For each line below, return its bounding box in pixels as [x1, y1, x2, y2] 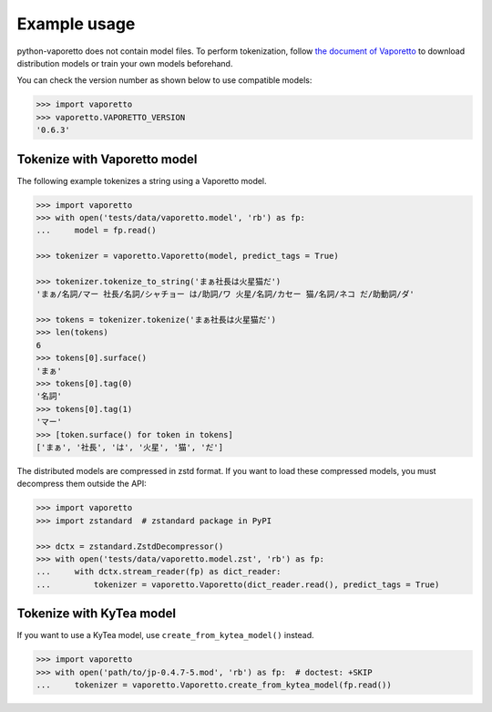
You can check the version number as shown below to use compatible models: [16, 75, 313, 86]
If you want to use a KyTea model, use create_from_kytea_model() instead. [16, 630, 314, 641]
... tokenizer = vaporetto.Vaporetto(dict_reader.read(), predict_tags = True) [36, 579, 440, 590]
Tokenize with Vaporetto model [16, 151, 198, 167]
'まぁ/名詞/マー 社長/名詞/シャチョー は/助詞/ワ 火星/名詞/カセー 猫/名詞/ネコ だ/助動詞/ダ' [36, 289, 415, 300]
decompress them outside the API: [16, 479, 148, 490]
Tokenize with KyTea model [16, 606, 177, 622]
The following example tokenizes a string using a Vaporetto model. [16, 175, 268, 186]
